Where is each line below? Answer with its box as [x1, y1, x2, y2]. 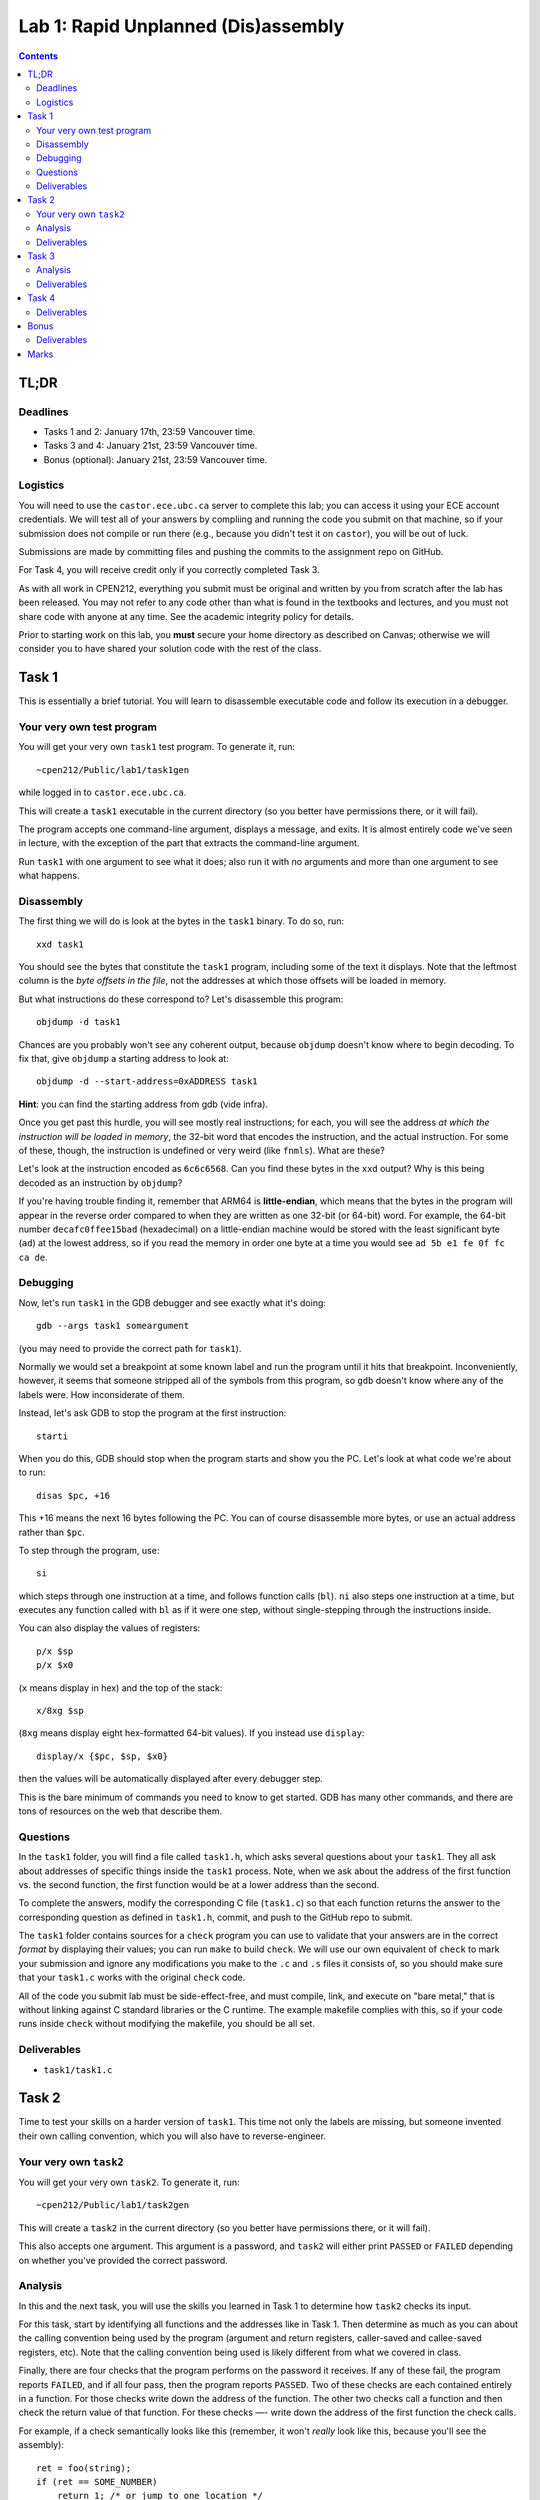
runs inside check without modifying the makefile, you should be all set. [18, 2018, 315, 2030]
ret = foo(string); [36, 2462, 132, 2474]
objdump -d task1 [36, 1016, 121, 1028]
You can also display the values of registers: [18, 1622, 201, 1634]
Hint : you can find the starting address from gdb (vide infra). [18, 1098, 269, 1110]
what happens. [18, 870, 80, 882]
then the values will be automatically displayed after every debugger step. [18, 1773, 324, 1785]
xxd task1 [36, 938, 84, 950]
